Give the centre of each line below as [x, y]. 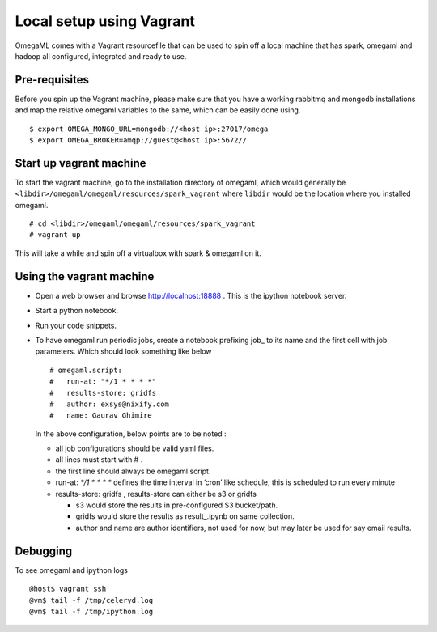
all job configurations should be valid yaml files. [135, 448]
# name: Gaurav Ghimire [101, 416]
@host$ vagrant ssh [68, 589]
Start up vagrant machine [81, 163]
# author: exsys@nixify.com [110, 404]
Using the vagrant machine [85, 276]
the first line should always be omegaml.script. [133, 471]
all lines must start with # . [99, 460]
